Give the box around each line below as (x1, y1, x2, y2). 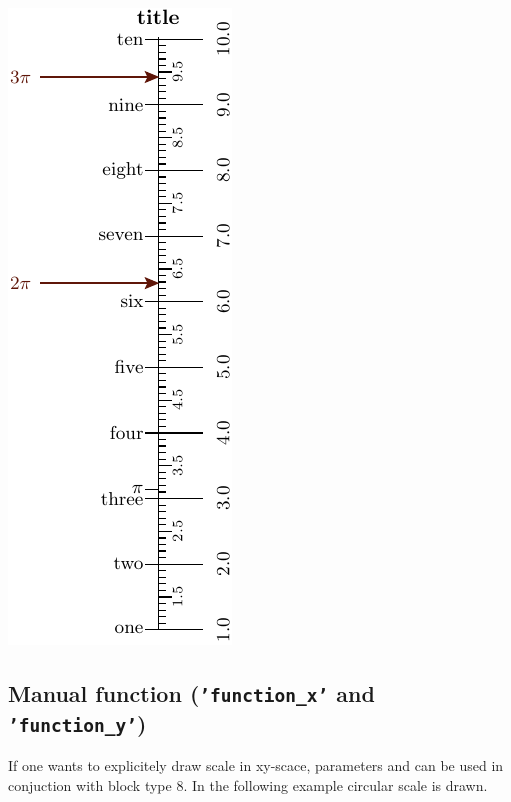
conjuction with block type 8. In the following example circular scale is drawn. (8, 774, 488, 795)
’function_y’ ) (8, 707, 147, 738)
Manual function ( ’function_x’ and (8, 677, 375, 708)
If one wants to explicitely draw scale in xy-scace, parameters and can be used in (8, 755, 504, 776)
